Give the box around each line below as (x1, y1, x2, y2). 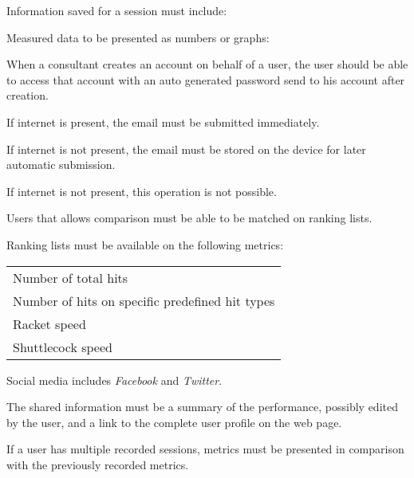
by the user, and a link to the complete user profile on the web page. (6, 413, 342, 430)
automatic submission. (6, 156, 116, 173)
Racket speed (13, 314, 86, 333)
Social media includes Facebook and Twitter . (6, 371, 223, 388)
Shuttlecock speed (13, 337, 112, 356)
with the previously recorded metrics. (6, 456, 189, 472)
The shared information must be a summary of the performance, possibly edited (6, 398, 398, 415)
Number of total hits (13, 268, 128, 287)
